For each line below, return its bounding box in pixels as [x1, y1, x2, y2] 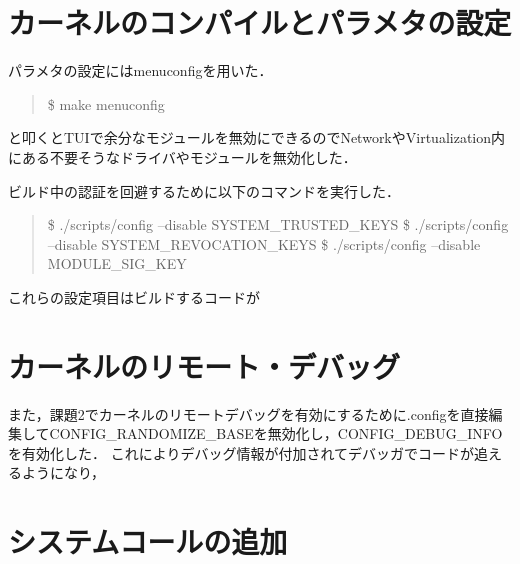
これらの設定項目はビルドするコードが [8, 286, 260, 307]
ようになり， [21, 462, 106, 483]
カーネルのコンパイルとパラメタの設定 [8, 2, 512, 43]
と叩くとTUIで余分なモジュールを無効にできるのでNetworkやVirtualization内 [8, 127, 505, 148]
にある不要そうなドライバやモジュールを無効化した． [8, 146, 357, 167]
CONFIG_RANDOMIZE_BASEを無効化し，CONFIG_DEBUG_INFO [49, 423, 503, 444]
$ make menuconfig [47, 93, 165, 114]
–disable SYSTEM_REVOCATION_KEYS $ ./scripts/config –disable [47, 233, 481, 254]
